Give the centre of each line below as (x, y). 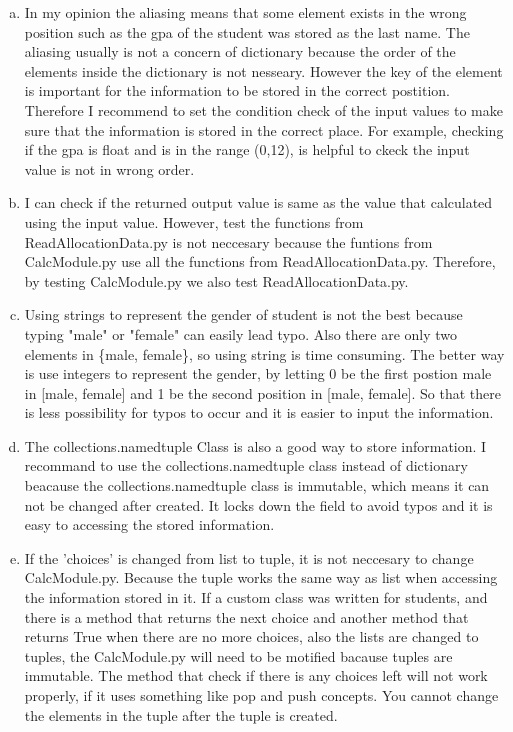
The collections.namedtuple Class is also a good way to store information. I (255, 445)
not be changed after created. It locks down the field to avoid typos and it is (258, 504)
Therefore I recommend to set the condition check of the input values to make (263, 109)
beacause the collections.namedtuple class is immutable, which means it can (257, 485)
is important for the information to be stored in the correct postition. (237, 90)
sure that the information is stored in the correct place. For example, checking (264, 129)
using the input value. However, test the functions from (194, 221)
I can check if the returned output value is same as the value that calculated (258, 202)
